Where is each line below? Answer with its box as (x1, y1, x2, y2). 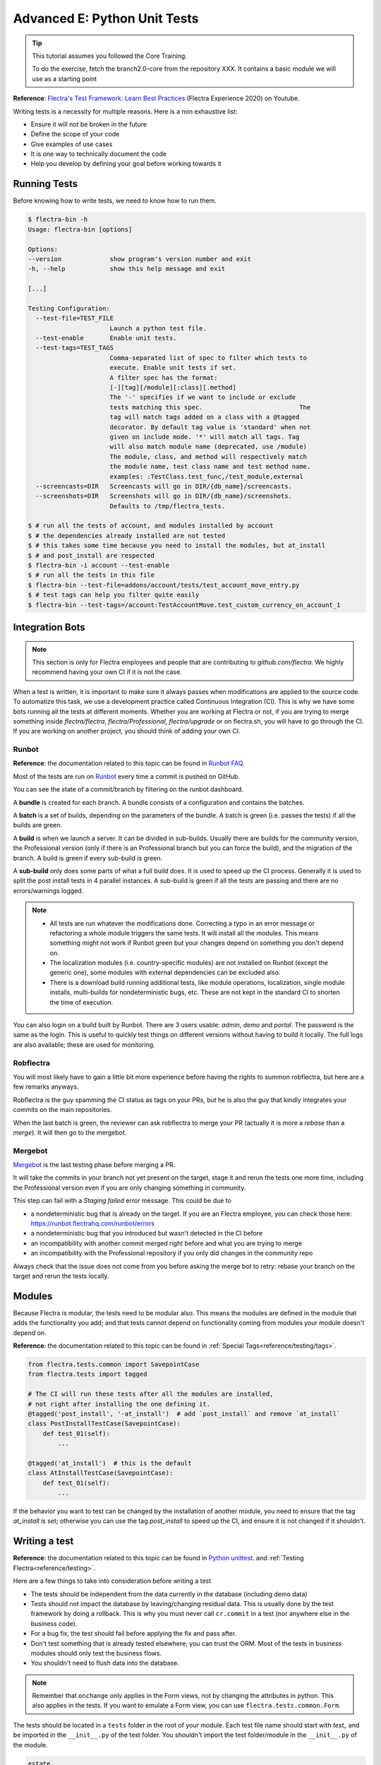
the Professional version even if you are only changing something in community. (13, 1183, 246, 1192)
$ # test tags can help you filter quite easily (28, 591, 200, 599)
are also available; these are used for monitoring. (13, 1040, 155, 1048)
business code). (30, 1619, 78, 1627)
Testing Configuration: (28, 304, 111, 312)
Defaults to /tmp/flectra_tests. (109, 502, 226, 510)
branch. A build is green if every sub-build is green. (13, 854, 163, 862)
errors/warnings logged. (13, 886, 84, 895)
